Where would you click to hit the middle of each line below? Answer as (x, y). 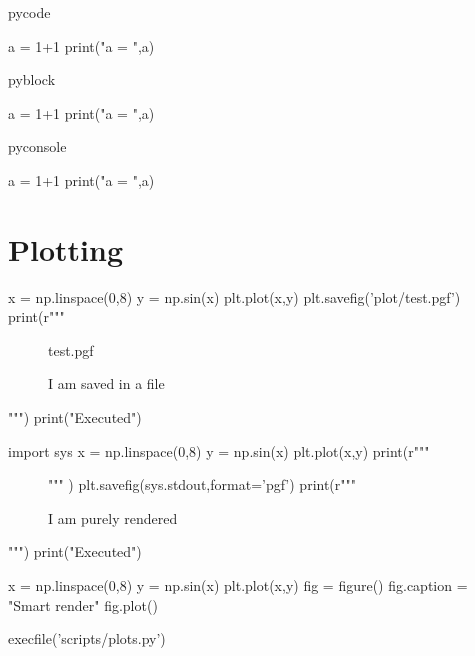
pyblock (32, 79)
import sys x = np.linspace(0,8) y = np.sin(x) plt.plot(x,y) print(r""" (219, 450)
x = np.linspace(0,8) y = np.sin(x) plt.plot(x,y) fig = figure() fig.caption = (238, 585)
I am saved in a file (106, 383)
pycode (29, 12)
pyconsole (37, 146)
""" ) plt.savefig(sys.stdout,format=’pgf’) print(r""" (202, 484)
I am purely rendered (113, 517)
